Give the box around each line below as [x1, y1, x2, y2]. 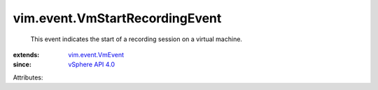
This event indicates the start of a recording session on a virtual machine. [30, 35, 243, 43]
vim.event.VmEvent [68, 50, 125, 59]
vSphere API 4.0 [68, 60, 115, 69]
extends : [13, 50, 40, 59]
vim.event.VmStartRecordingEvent [13, 10, 222, 26]
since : [13, 60, 31, 69]
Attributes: [13, 73, 43, 82]
